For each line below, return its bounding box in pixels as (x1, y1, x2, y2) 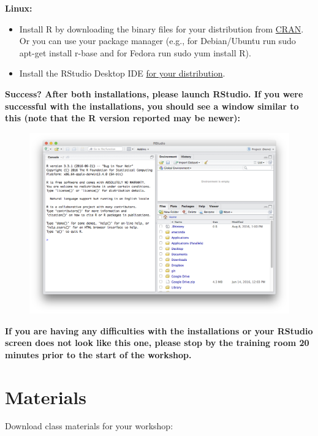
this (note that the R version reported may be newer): (5, 111, 240, 124)
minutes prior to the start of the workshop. (5, 348, 192, 361)
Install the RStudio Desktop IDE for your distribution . (19, 67, 225, 80)
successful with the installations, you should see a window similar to (5, 99, 299, 112)
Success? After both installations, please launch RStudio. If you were (5, 87, 303, 100)
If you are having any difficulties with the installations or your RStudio (5, 324, 313, 337)
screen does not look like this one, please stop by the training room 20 (5, 336, 309, 349)
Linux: (5, 2, 32, 14)
